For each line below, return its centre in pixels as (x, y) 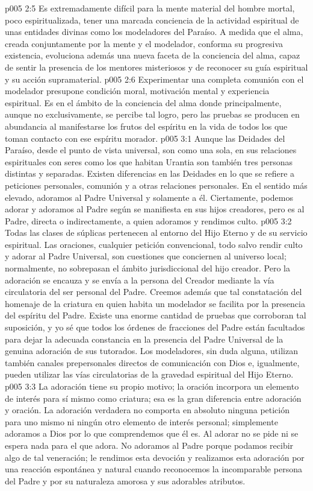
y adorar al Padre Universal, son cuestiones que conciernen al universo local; (146, 256)
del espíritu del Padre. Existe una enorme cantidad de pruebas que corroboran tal (156, 315)
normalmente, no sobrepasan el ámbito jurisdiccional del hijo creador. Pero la (147, 268)
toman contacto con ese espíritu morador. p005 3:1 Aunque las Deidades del (145, 138)
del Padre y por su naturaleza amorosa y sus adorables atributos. (125, 480)
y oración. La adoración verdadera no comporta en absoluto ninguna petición (147, 410)
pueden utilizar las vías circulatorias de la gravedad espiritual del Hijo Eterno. (149, 374)
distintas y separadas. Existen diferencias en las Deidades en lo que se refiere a (150, 173)
